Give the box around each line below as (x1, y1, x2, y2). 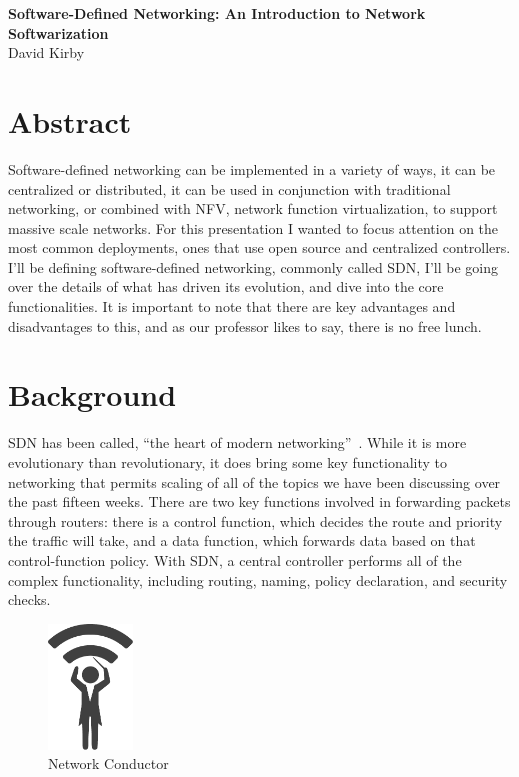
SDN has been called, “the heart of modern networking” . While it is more (8, 432, 467, 453)
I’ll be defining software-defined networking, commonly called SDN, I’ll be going (8, 256, 498, 277)
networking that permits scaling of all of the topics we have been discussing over (8, 471, 501, 492)
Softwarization (8, 22, 109, 43)
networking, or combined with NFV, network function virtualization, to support (8, 198, 498, 219)
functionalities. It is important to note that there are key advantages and (8, 296, 456, 317)
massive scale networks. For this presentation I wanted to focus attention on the (8, 217, 499, 238)
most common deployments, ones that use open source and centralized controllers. (8, 237, 511, 258)
